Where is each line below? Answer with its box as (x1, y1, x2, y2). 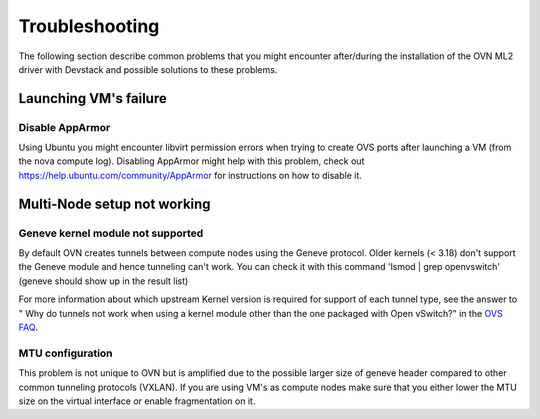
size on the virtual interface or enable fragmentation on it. (18, 395, 256, 407)
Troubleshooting (18, 15, 160, 37)
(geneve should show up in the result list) (18, 275, 189, 287)
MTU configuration (18, 346, 114, 360)
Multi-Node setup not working (18, 195, 211, 212)
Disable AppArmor (18, 120, 111, 134)
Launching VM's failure (18, 90, 167, 107)
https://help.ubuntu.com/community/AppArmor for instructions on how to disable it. (18, 169, 362, 181)
